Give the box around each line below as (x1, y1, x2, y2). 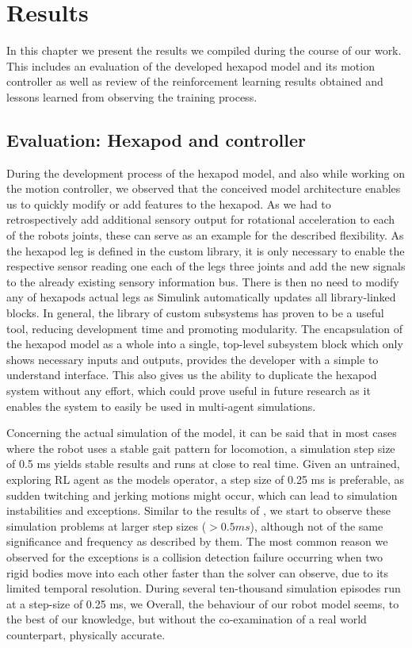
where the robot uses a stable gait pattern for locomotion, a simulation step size (6, 439, 395, 456)
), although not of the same (250, 517, 383, 534)
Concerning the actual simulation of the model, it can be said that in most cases (6, 424, 397, 441)
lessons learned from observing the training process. (6, 88, 257, 105)
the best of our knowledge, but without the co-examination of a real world (6, 611, 367, 627)
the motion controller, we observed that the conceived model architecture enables (6, 180, 401, 197)
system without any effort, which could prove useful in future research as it (6, 382, 371, 399)
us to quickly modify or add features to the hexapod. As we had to (6, 195, 331, 212)
